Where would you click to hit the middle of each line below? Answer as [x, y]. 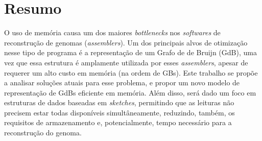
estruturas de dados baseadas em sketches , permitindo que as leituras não [119, 102]
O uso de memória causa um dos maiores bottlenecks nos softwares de [112, 32]
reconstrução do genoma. [43, 133]
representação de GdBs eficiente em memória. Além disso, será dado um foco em [130, 92]
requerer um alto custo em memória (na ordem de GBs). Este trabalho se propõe [131, 72]
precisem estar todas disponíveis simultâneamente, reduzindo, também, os [120, 112]
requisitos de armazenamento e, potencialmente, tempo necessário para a [118, 122]
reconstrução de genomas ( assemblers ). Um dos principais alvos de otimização [126, 42]
